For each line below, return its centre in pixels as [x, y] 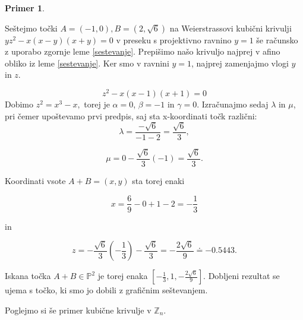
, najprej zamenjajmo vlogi [240, 63]
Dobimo [19, 104]
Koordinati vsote [35, 180]
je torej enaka [123, 276]
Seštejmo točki [31, 28]
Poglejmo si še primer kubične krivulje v [78, 310]
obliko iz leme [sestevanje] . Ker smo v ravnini [87, 63]
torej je [97, 104]
